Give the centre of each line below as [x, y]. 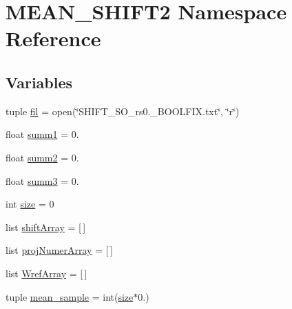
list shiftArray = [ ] [46, 227]
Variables [39, 82]
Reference [53, 38]
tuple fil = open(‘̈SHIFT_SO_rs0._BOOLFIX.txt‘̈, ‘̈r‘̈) [123, 111]
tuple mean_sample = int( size [70, 296]
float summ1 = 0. [42, 134]
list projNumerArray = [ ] [59, 250]
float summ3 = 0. [42, 180]
